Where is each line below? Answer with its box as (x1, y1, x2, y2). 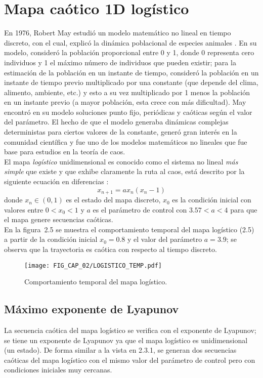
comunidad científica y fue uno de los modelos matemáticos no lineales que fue (4, 136, 247, 147)
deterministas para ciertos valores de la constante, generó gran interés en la (4, 127, 237, 137)
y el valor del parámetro (127, 234, 202, 244)
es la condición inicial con (172, 194, 251, 205)
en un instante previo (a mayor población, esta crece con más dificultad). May (4, 97, 246, 107)
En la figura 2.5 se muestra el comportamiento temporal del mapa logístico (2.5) (4, 224, 254, 234)
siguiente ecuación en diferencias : (4, 176, 109, 187)
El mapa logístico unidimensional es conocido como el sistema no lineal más (4, 156, 238, 166)
